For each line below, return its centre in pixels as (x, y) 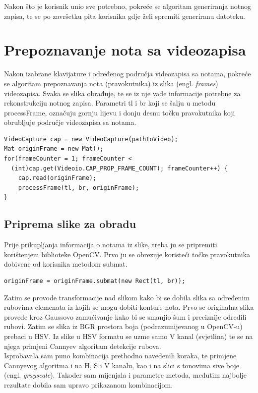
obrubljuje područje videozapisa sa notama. (70, 122)
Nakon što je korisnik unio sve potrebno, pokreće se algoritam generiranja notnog (128, 6)
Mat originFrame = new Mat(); (54, 149)
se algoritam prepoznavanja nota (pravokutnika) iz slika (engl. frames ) (111, 83)
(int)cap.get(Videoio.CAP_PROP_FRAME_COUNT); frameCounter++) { (120, 168)
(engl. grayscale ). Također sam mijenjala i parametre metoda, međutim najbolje (125, 375)
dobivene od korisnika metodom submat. (66, 264)
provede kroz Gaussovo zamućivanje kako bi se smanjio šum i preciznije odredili (125, 316)
